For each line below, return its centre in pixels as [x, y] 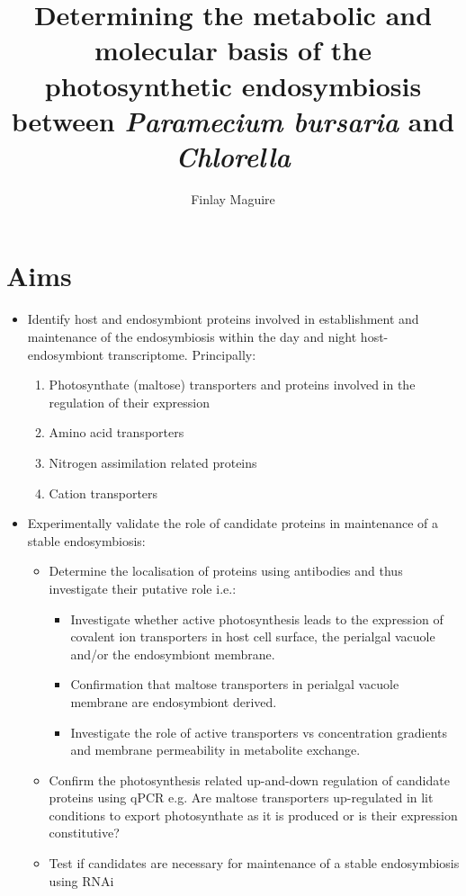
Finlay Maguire [233, 198]
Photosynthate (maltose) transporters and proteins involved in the [232, 385]
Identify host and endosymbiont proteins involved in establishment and [223, 319]
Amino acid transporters [116, 432]
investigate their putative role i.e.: [143, 588]
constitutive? [84, 833]
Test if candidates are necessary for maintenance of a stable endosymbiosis [254, 863]
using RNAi [81, 880]
